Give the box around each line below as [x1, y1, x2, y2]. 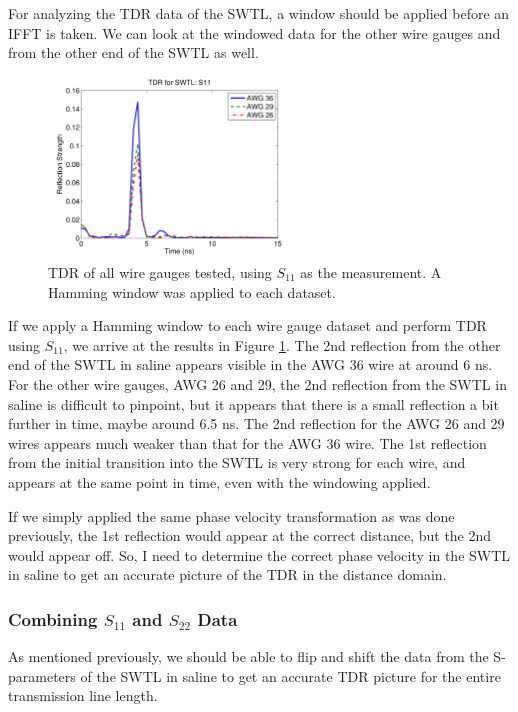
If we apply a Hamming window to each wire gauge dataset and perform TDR [8, 315, 487, 336]
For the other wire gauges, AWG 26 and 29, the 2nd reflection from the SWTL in [8, 373, 507, 394]
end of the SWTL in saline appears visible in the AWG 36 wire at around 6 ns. [8, 354, 493, 375]
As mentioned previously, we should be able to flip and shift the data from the [8, 646, 489, 667]
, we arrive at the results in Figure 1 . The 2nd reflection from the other [63, 334, 501, 355]
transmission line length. [8, 685, 158, 706]
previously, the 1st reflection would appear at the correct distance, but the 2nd [8, 525, 492, 546]
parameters [8, 665, 76, 686]
